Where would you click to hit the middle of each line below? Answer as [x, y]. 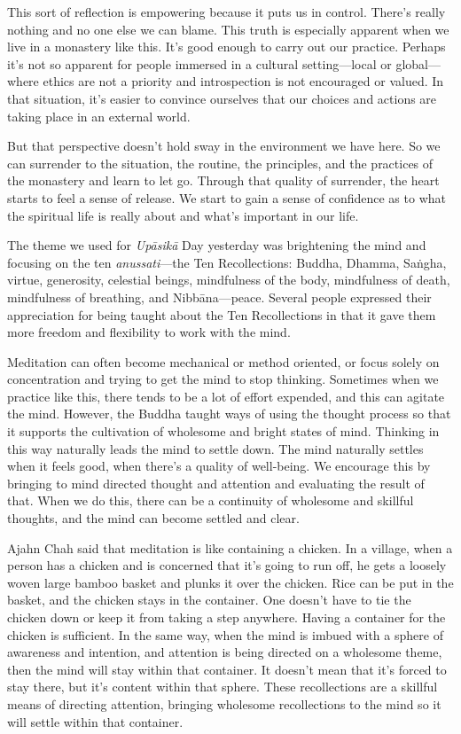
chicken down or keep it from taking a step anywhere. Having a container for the [227, 617]
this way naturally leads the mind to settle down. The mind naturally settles [215, 448]
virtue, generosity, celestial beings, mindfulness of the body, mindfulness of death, [229, 280]
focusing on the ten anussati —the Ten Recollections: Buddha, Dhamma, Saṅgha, [227, 262]
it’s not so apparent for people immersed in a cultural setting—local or [199, 63]
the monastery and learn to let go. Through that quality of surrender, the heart [223, 180]
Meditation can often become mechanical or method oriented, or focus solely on [223, 361]
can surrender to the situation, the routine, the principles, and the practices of [220, 163]
